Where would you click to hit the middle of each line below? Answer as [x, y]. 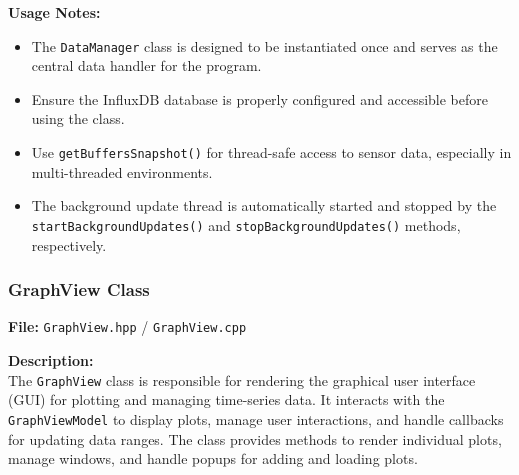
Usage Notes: [54, 12]
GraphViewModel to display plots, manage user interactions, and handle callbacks [256, 418]
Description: [51, 360]
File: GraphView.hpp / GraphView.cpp [127, 326]
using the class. [78, 118]
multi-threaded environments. [122, 171]
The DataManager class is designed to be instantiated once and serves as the [264, 45]
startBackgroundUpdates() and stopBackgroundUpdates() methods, [246, 224]
